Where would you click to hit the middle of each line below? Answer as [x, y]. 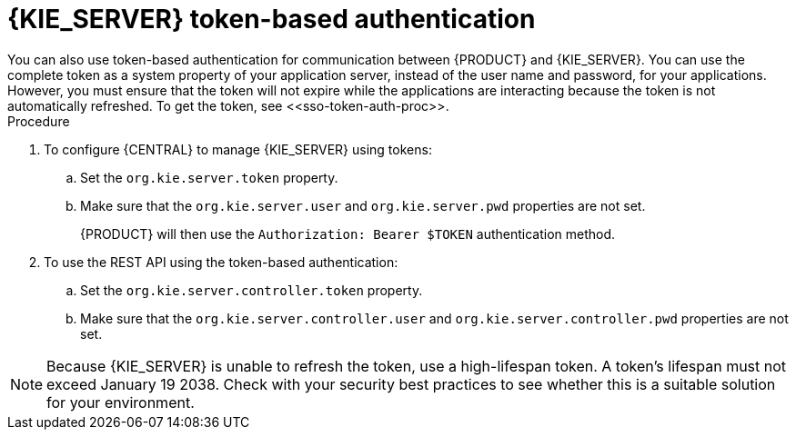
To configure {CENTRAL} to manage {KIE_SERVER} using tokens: [238, 149]
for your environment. [121, 402]
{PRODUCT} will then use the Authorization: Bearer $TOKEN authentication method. [348, 233]
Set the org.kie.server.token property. [209, 177]
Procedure [39, 121]
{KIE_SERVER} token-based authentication [272, 19]
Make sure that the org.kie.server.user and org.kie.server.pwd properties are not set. [363, 205]
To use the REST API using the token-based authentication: [221, 262]
